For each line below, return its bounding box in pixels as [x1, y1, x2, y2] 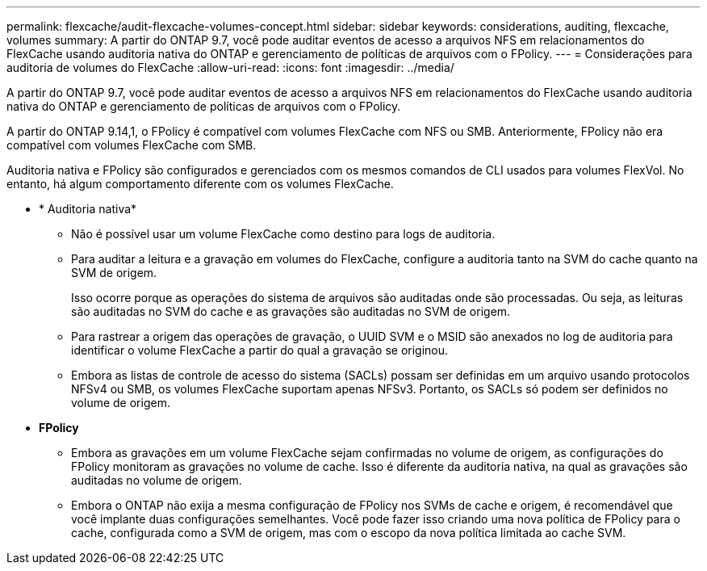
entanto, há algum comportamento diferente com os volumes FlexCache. [6, 177, 394, 191]
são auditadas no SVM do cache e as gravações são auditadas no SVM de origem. [71, 304, 511, 318]
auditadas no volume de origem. [71, 473, 242, 487]
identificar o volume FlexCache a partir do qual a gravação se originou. [71, 343, 449, 357]
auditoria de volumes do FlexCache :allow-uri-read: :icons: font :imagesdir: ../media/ [6, 61, 454, 74]
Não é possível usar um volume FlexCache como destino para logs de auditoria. [71, 227, 496, 241]
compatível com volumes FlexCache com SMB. [6, 138, 257, 152]
